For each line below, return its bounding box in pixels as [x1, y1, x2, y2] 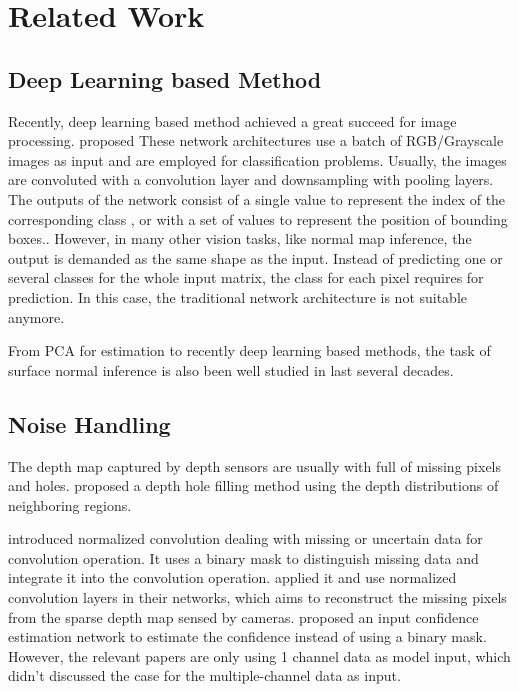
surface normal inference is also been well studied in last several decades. [8, 359, 454, 380]
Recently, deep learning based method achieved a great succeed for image [8, 110, 457, 131]
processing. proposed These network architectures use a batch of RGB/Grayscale [8, 130, 504, 151]
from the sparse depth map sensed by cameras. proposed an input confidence [8, 606, 479, 627]
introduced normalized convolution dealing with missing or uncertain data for [8, 528, 483, 549]
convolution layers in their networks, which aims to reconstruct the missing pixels [8, 587, 507, 608]
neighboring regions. [8, 494, 132, 515]
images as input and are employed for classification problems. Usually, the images [8, 149, 507, 170]
